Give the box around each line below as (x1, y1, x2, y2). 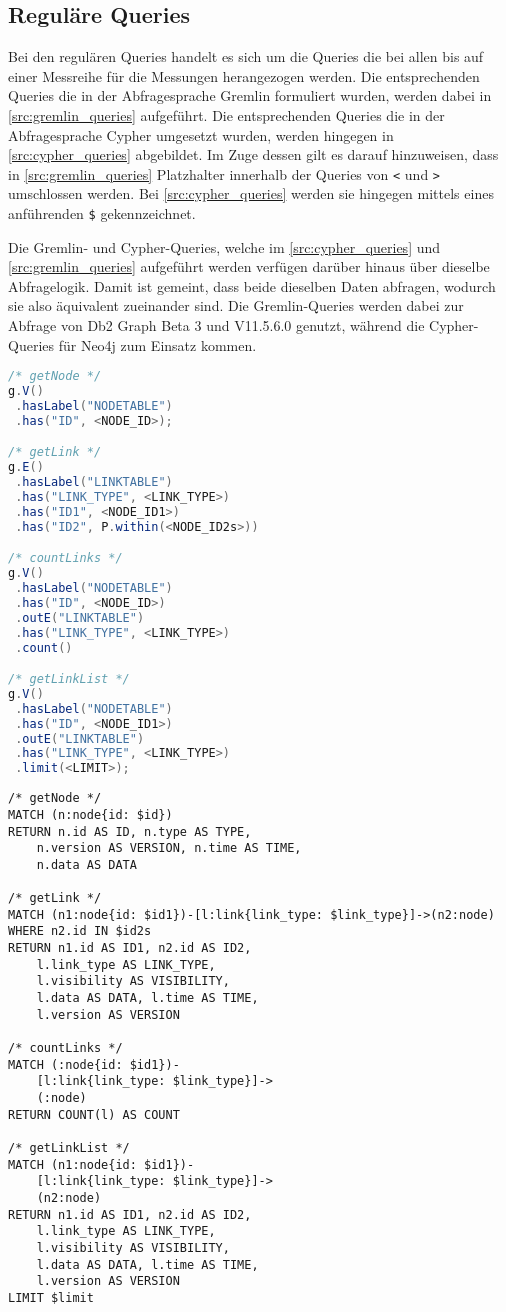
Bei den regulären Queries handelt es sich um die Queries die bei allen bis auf (8, 46, 484, 67)
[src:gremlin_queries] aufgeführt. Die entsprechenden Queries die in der (8, 104, 445, 125)
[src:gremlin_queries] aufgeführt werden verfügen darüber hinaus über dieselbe (8, 256, 490, 277)
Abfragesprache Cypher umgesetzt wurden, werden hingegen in (8, 124, 394, 145)
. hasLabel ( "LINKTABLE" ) (15, 475, 173, 490)
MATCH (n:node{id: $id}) (8, 807, 173, 822)
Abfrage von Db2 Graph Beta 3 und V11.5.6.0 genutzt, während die (8, 315, 425, 336)
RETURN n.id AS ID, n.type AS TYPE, (8, 824, 252, 839)
